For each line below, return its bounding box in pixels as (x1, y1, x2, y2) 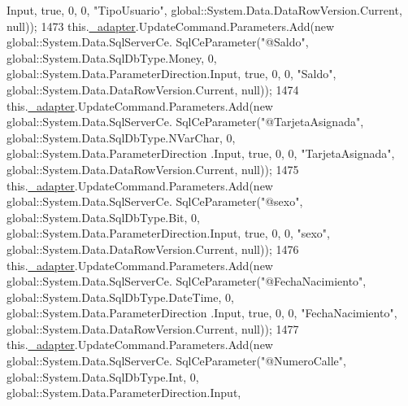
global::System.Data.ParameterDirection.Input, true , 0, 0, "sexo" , (7, 225, 331, 242)
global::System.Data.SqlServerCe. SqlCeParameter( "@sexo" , (7, 193, 303, 210)
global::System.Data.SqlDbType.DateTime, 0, (7, 288, 234, 305)
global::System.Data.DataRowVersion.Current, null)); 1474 (7, 81, 299, 98)
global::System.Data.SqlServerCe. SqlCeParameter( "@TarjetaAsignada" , (7, 113, 364, 130)
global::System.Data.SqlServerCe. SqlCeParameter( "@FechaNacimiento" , (7, 273, 367, 290)
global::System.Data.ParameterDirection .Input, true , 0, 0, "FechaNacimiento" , (7, 304, 397, 321)
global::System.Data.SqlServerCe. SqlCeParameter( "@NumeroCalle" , (7, 352, 346, 369)
